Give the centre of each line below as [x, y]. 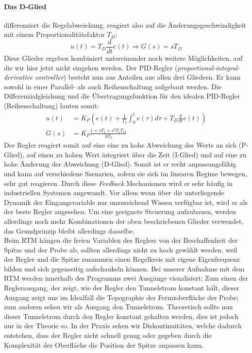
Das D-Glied [25, 6]
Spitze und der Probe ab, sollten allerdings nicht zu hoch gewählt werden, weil [121, 249]
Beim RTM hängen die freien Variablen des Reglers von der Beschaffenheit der [121, 240]
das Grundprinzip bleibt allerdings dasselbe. [69, 230]
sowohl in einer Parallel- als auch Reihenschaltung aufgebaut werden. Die [113, 86]
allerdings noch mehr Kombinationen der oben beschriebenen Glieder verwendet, [124, 221]
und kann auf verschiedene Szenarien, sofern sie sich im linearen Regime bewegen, [126, 173]
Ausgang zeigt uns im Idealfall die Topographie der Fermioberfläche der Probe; [121, 297]
